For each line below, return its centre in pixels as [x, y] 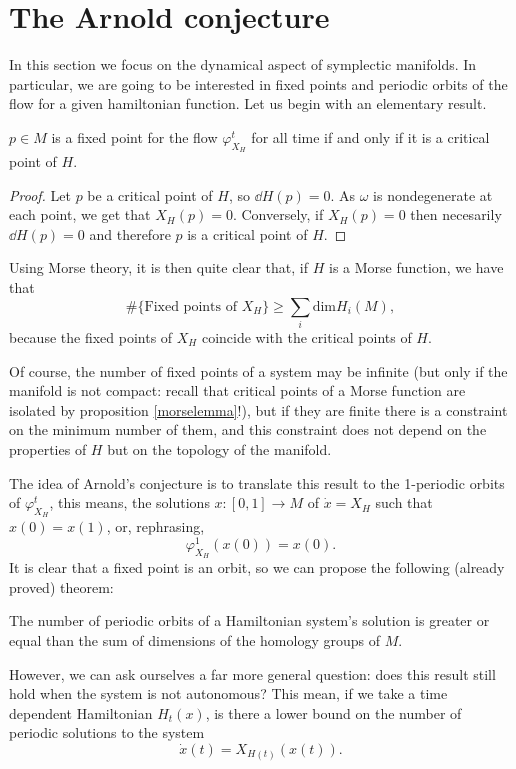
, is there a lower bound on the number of [333, 712]
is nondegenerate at [433, 194]
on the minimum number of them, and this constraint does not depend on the [248, 429]
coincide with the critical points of [306, 337]
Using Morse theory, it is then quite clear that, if [159, 267]
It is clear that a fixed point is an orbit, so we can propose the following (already [257, 567]
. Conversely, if [278, 214]
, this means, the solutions [129, 502]
